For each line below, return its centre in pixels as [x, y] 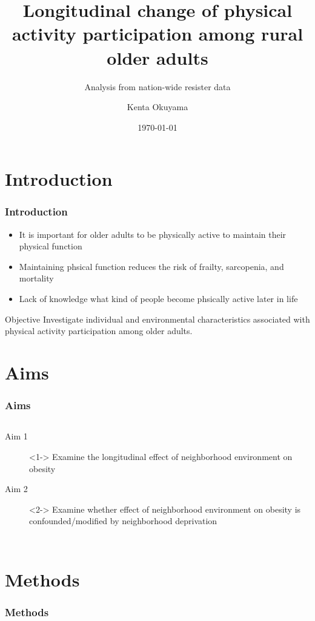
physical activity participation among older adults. [99, 331]
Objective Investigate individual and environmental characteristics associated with [157, 319]
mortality [36, 278]
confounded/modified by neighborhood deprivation [123, 521]
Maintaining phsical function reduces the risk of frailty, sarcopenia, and [151, 266]
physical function [51, 246]
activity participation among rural [157, 34]
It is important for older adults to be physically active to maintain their [153, 234]
